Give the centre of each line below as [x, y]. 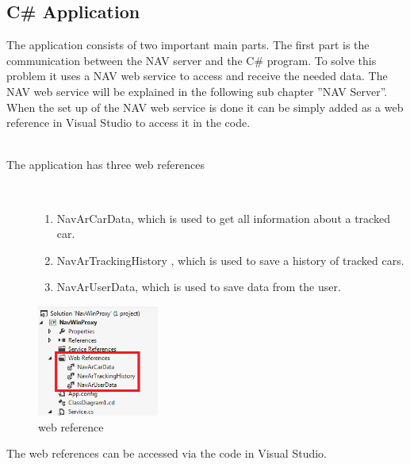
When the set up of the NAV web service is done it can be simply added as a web [205, 107]
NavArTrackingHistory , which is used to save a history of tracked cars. [230, 260]
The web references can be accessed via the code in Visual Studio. [167, 453]
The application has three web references [105, 165]
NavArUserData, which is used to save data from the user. [199, 287]
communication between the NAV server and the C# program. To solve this [192, 60]
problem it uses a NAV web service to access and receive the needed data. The [197, 76]
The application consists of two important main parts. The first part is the [188, 45]
